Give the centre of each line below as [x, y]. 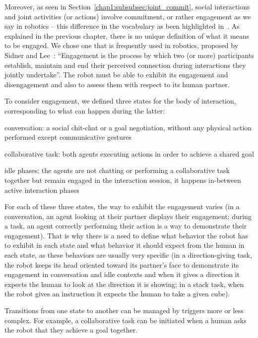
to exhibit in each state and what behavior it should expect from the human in [125, 245]
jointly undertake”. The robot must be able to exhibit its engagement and [116, 75]
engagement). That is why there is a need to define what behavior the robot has [126, 235]
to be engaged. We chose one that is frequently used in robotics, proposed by [122, 45]
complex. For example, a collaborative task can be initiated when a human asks [126, 320]
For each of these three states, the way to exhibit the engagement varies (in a [122, 206]
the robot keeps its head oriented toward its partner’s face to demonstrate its [122, 264]
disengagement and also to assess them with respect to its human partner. [117, 84]
